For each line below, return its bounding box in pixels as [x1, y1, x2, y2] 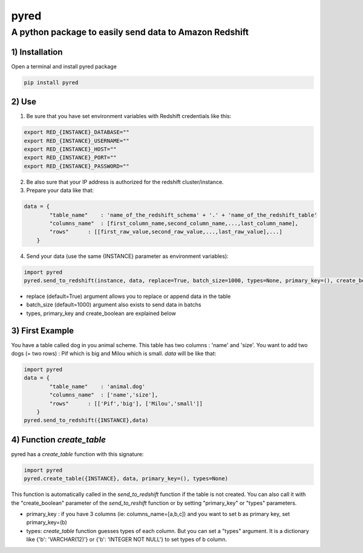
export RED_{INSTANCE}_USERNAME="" [24, 137, 129, 144]
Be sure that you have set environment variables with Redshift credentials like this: [26, 113, 232, 120]
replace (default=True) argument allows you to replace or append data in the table [26, 293, 231, 300]
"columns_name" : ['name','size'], [49, 391, 159, 399]
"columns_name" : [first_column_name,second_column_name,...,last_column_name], [49, 220, 299, 227]
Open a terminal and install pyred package [11, 62, 117, 70]
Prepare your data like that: [26, 187, 94, 194]
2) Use [11, 97, 36, 107]
